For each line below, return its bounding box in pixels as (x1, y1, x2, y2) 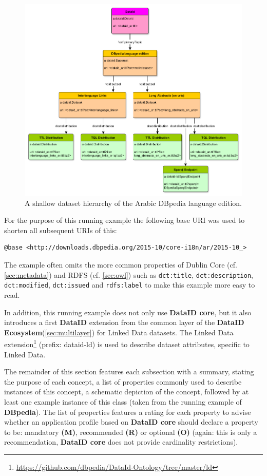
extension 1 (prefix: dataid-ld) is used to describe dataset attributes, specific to (4, 337, 250, 349)
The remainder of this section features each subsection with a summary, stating (4, 366, 254, 377)
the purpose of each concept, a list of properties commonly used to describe (4, 376, 242, 387)
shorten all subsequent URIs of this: (4, 224, 117, 235)
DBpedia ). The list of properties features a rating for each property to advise (4, 406, 251, 417)
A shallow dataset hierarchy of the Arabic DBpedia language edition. (25, 197, 242, 208)
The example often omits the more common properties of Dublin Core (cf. (4, 259, 237, 270)
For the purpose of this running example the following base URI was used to (4, 215, 245, 225)
